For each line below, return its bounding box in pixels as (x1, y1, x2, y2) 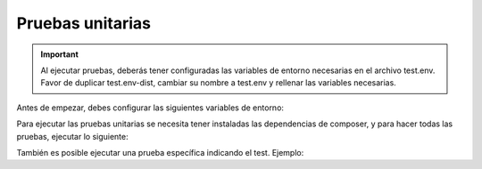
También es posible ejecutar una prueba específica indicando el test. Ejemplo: (16, 147, 304, 157)
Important (40, 49, 79, 60)
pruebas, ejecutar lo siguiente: (16, 131, 129, 141)
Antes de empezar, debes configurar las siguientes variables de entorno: (16, 102, 285, 113)
